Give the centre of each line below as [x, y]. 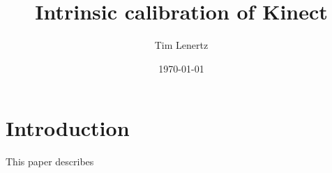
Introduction [68, 128]
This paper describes [50, 161]
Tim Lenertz [181, 45]
